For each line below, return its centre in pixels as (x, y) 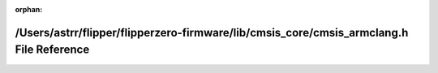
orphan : (29, 9)
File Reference (52, 50)
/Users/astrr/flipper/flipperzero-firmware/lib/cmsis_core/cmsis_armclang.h (212, 32)
